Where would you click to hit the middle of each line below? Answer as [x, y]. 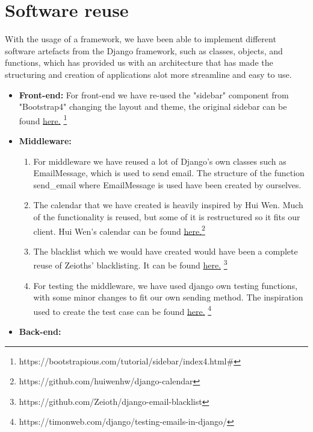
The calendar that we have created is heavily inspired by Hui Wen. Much [168, 205]
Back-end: [40, 332]
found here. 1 [43, 119]
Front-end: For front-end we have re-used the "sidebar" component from [154, 94]
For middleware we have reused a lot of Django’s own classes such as [160, 161]
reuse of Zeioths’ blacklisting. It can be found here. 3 [130, 264]
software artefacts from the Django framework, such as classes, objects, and [144, 50]
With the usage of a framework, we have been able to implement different [141, 39]
